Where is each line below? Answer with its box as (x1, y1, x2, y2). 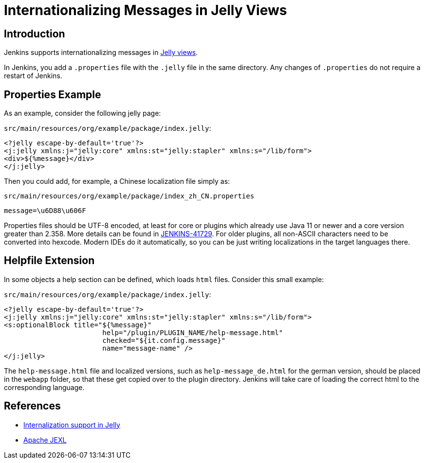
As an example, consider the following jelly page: (4, 109, 161, 118)
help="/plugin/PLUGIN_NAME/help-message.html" (102, 328, 283, 337)
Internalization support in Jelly (23, 420, 120, 429)
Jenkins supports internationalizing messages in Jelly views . (4, 48, 198, 57)
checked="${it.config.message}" (102, 336, 226, 344)
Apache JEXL (23, 435, 67, 444)
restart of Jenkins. (4, 71, 62, 80)
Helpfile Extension (4, 254, 95, 267)
